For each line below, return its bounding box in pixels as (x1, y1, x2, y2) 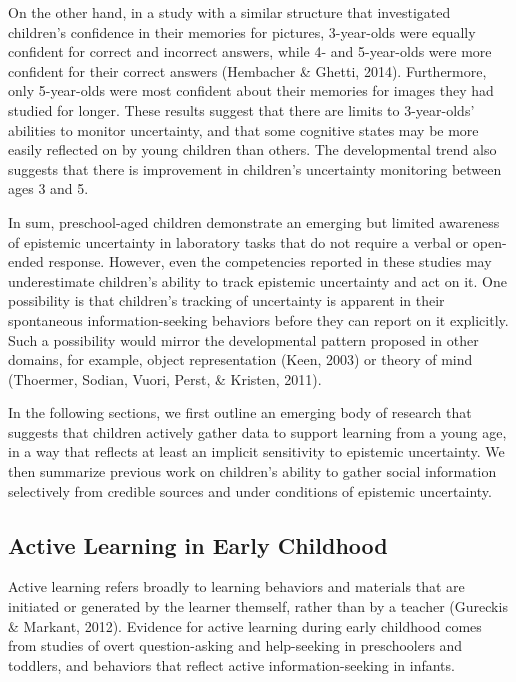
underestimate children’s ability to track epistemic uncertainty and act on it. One (8, 270, 507, 291)
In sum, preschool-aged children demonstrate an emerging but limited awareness (8, 211, 500, 232)
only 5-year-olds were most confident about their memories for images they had (8, 80, 494, 101)
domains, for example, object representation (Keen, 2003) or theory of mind (8, 349, 473, 370)
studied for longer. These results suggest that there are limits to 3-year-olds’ (8, 99, 475, 120)
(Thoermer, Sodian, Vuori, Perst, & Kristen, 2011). (8, 368, 322, 389)
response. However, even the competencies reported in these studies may (48, 251, 492, 272)
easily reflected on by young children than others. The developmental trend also (8, 139, 497, 160)
